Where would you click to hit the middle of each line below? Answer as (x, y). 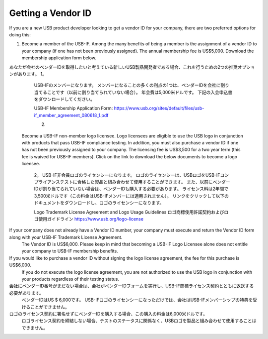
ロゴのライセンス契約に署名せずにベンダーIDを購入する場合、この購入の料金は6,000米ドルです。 (108, 314)
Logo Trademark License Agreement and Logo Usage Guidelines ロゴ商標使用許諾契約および (129, 212)
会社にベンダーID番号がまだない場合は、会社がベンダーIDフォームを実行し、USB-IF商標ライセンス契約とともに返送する (132, 286)
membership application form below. (59, 58)
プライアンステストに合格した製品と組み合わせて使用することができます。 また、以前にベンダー (132, 182)
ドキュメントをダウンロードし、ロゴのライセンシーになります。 (99, 203)
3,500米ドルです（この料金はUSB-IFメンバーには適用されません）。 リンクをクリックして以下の (132, 196)
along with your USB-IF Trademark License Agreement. (66, 237)
